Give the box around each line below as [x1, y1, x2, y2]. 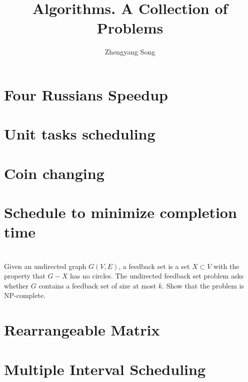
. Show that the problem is [162, 280, 244, 290]
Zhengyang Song [104, 46, 155, 57]
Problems [96, 17, 163, 38]
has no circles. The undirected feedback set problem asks [70, 270, 244, 281]
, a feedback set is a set [118, 260, 190, 271]
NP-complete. [4, 290, 46, 300]
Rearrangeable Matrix [4, 319, 160, 340]
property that [4, 270, 45, 281]
